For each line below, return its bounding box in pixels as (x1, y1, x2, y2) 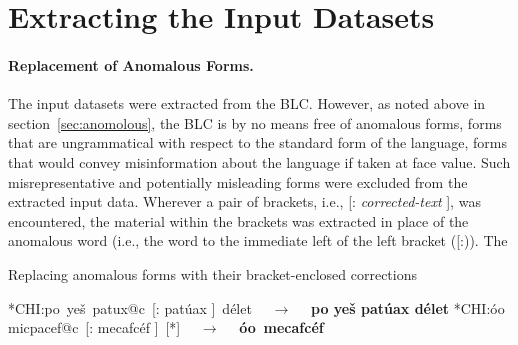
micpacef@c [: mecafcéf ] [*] (8, 317, 181, 338)
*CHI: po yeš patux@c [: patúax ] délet (8, 297, 252, 318)
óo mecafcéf (239, 317, 324, 338)
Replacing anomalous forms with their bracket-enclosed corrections (8, 263, 418, 284)
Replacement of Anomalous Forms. (8, 54, 254, 75)
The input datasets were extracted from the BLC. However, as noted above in (8, 93, 486, 114)
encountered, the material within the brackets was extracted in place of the (8, 210, 469, 231)
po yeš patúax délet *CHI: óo (311, 297, 505, 318)
